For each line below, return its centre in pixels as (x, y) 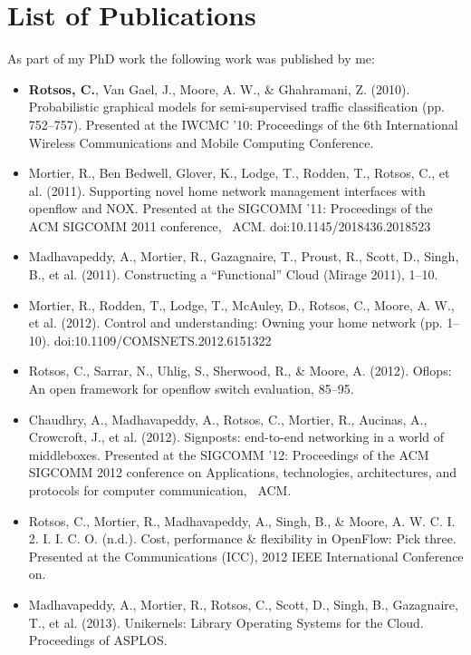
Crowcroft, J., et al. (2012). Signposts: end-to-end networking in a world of (236, 437)
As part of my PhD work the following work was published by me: (191, 59)
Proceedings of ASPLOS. (98, 640)
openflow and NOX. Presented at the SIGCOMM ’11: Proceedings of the (231, 208)
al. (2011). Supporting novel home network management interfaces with (227, 190)
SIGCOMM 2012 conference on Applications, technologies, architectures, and (242, 472)
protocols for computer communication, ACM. (160, 490)
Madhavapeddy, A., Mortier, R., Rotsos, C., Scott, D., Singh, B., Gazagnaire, (243, 604)
